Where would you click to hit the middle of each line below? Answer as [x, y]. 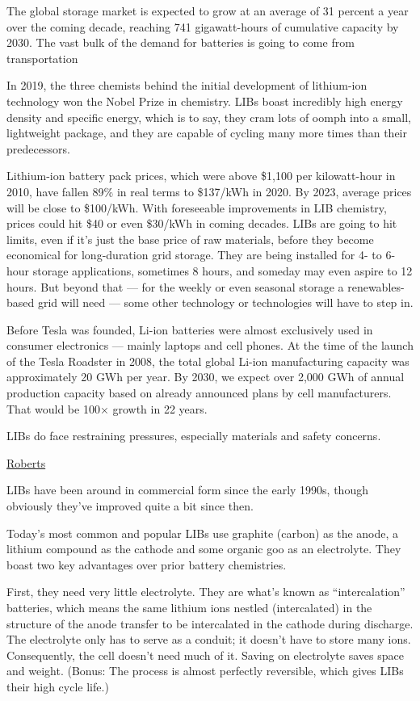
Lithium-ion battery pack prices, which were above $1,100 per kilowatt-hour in [201, 176]
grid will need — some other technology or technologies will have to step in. [225, 302]
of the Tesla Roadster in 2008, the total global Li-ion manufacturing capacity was [208, 361]
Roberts [26, 462]
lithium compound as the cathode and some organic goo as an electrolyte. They [204, 549]
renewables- [376, 286]
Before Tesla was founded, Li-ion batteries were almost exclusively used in [190, 329]
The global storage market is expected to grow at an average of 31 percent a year [208, 10]
